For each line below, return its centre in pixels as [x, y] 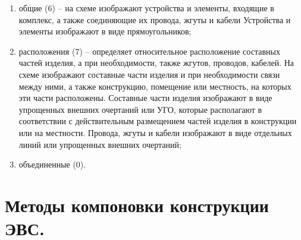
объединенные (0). [52, 164]
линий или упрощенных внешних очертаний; [100, 144]
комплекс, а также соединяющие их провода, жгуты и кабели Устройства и [155, 19]
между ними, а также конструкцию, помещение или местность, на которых [155, 86]
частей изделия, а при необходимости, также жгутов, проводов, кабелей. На [156, 63]
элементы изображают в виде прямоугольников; [105, 31]
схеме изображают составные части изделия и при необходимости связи [149, 74]
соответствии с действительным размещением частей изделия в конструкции [158, 121]
